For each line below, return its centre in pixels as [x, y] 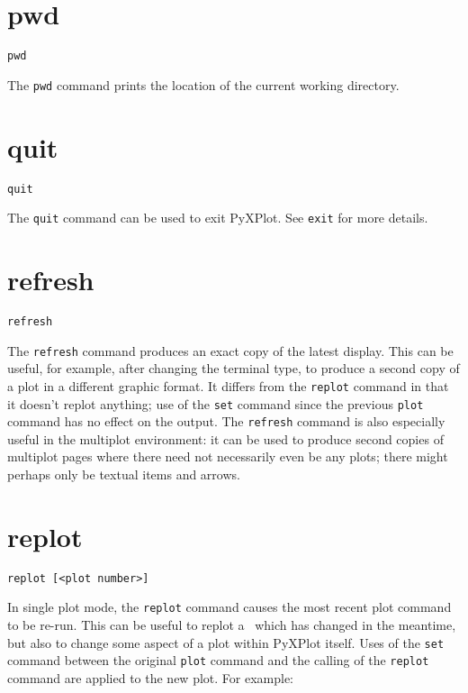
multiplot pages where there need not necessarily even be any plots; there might [228, 456]
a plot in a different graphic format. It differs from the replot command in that [228, 385]
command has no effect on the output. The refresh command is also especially [226, 421]
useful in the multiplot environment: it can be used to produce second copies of [225, 438]
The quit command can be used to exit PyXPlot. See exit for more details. [218, 218]
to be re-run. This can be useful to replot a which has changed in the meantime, [232, 625]
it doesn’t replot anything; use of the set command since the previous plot [216, 403]
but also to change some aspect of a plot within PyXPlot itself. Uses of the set [226, 642]
